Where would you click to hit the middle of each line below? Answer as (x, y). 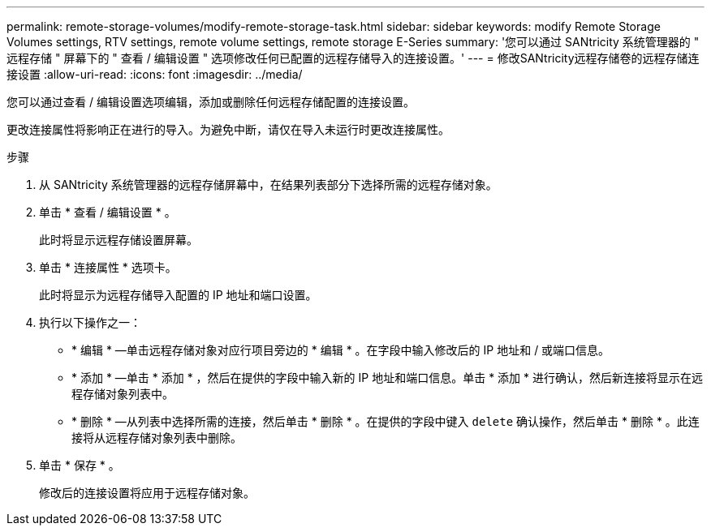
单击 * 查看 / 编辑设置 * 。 (108, 212)
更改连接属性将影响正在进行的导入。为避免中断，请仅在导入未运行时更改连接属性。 (228, 129)
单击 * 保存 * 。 (80, 465)
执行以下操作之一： (90, 322)
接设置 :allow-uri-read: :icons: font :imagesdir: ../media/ (155, 74)
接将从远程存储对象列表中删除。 (157, 438)
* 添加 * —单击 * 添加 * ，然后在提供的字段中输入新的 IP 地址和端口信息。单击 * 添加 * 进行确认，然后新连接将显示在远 (387, 378)
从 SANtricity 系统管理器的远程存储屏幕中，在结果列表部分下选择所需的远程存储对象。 (268, 184)
